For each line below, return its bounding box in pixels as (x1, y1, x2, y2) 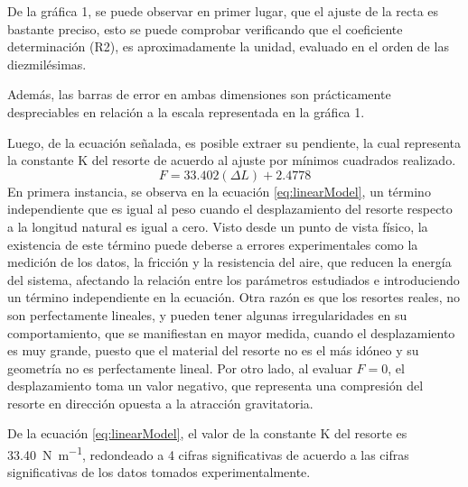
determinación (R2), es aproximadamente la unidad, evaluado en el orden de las (7, 37, 449, 56)
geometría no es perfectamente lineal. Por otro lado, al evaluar (7, 358, 352, 377)
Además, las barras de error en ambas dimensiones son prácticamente (7, 85, 391, 104)
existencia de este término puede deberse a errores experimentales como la (7, 234, 418, 253)
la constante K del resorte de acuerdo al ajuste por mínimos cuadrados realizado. (7, 151, 456, 170)
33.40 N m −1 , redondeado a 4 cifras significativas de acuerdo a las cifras (7, 443, 409, 464)
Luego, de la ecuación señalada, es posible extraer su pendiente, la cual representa (7, 133, 461, 152)
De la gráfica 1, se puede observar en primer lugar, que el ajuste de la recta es (7, 2, 439, 20)
